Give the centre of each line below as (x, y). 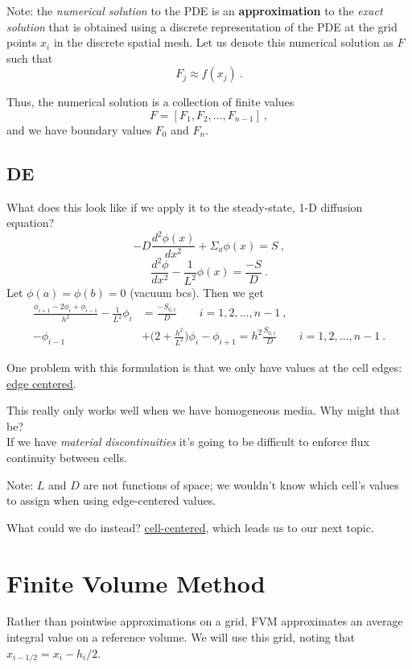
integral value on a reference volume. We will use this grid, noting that (181, 637)
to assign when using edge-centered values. (111, 500)
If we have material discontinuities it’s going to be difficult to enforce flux (188, 442)
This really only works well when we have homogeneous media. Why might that (204, 410)
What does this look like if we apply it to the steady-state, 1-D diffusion (185, 206)
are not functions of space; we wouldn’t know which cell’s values (241, 484)
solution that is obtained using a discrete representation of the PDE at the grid (202, 26)
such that (30, 58)
